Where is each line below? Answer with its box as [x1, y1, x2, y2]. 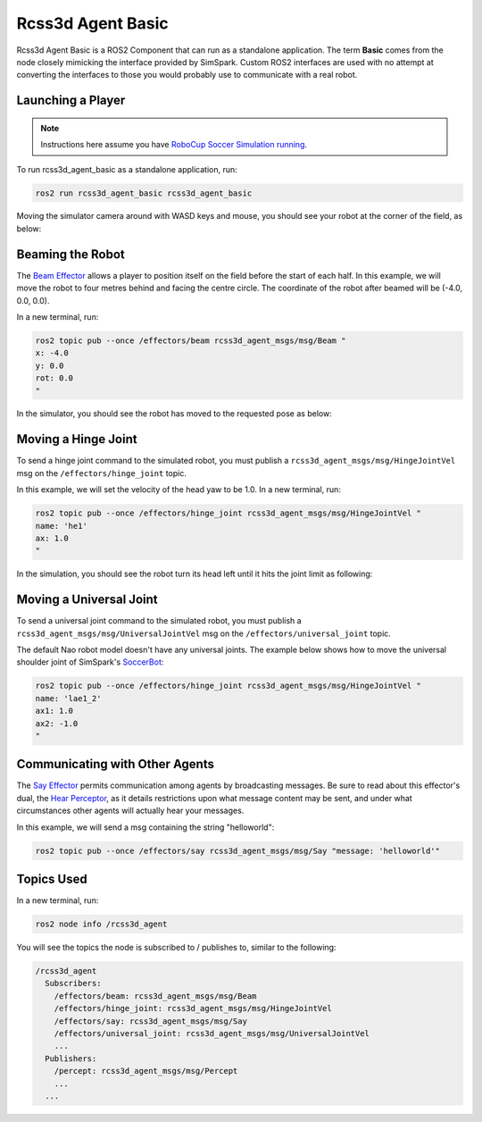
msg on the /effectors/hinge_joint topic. [16, 467, 187, 478]
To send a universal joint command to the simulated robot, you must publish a [16, 615, 303, 626]
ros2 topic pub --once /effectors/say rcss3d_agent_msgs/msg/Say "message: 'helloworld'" [35, 845, 441, 856]
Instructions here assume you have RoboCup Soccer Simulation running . [40, 139, 308, 150]
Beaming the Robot [16, 247, 125, 262]
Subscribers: [45, 978, 102, 989]
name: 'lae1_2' [35, 693, 102, 703]
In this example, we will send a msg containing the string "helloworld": [16, 822, 275, 833]
